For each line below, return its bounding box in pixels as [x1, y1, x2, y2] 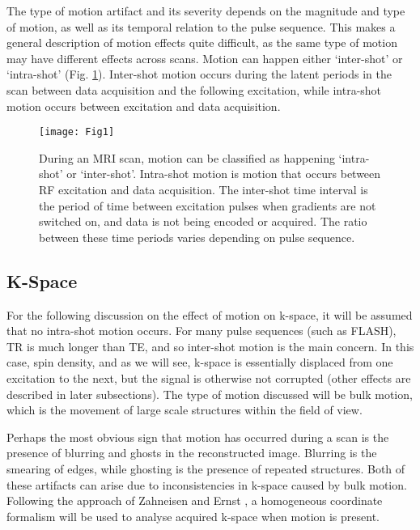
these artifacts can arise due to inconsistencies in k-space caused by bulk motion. [6, 476, 407, 493]
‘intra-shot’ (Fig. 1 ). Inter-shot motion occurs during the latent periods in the [6, 66, 392, 83]
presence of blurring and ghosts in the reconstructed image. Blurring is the [6, 444, 377, 461]
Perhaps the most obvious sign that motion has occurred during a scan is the [6, 428, 389, 445]
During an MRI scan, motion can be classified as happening [39, 149, 335, 166]
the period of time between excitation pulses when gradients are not [39, 197, 376, 214]
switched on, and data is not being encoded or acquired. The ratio [39, 213, 367, 230]
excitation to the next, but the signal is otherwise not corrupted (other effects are [6, 369, 411, 386]
